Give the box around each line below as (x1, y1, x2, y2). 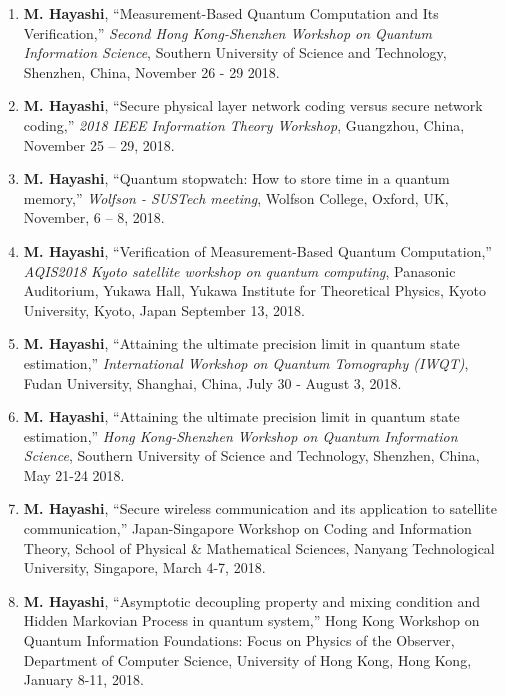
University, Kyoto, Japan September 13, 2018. (23, 299, 305, 320)
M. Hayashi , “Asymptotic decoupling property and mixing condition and (23, 590, 481, 611)
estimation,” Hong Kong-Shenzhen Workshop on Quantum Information (23, 425, 458, 446)
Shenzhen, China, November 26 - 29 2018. (23, 61, 280, 82)
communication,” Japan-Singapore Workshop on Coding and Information (23, 518, 472, 539)
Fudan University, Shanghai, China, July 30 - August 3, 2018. (23, 372, 402, 393)
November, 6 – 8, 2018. (23, 207, 165, 228)
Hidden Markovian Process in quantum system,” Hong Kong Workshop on (23, 610, 480, 631)
